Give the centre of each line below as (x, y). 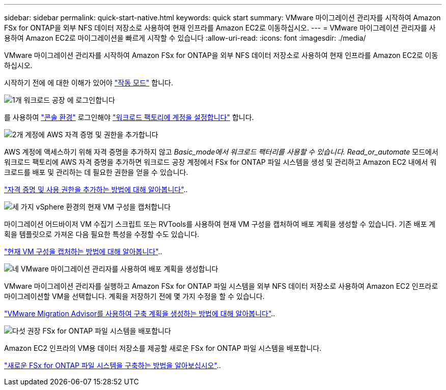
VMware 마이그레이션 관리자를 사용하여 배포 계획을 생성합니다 (119, 269)
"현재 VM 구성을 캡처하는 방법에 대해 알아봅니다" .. (83, 251)
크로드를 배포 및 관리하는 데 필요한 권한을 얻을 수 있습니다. (96, 172)
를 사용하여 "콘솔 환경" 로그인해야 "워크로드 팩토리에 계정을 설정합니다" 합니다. (129, 117)
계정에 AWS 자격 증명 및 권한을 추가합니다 (92, 134)
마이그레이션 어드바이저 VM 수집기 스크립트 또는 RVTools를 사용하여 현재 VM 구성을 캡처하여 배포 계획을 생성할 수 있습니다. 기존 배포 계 (220, 224)
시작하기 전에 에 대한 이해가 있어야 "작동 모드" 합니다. (89, 83)
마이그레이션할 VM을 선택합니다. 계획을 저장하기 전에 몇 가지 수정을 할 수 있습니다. (134, 296)
